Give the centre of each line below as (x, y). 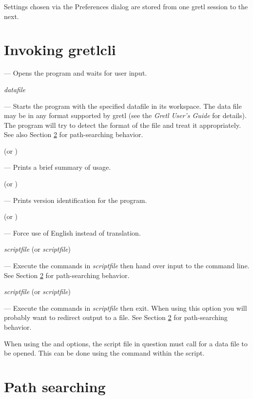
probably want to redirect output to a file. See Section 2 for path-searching (116, 317)
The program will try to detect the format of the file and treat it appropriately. (123, 125)
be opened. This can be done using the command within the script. (104, 353)
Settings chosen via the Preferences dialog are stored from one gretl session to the (126, 6)
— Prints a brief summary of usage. (58, 167)
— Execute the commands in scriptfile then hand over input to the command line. (127, 266)
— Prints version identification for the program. (76, 200)
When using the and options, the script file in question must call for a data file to (126, 343)
